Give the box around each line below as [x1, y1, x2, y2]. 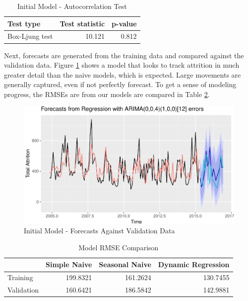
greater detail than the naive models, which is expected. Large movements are [4, 69, 241, 80]
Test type [7, 18, 41, 28]
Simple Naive [46, 259, 92, 270]
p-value [112, 18, 137, 28]
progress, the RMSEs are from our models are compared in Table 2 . [4, 89, 210, 99]
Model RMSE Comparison [78, 242, 159, 252]
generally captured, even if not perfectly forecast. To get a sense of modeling [4, 79, 237, 90]
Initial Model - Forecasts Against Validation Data [24, 225, 175, 236]
